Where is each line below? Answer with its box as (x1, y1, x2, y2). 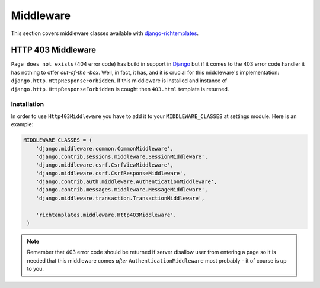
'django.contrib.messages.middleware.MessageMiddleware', (36, 187, 208, 193)
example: (11, 121, 34, 128)
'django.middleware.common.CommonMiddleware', (36, 145, 174, 152)
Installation (11, 100, 44, 108)
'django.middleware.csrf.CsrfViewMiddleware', (36, 162, 174, 168)
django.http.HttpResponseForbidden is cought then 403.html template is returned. (11, 85, 229, 92)
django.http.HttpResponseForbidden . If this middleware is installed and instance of (11, 77, 228, 84)
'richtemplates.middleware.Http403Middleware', (36, 211, 177, 218)
